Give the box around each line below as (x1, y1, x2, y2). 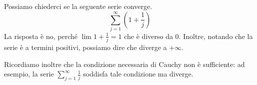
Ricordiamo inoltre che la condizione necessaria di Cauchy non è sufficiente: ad (4, 58, 245, 69)
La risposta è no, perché (4, 30, 78, 41)
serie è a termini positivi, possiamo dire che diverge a (4, 42, 167, 52)
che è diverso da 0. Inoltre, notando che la (124, 30, 253, 41)
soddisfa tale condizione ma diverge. (83, 68, 193, 79)
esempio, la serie (4, 68, 54, 79)
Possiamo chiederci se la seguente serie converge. (4, 1, 152, 11)
